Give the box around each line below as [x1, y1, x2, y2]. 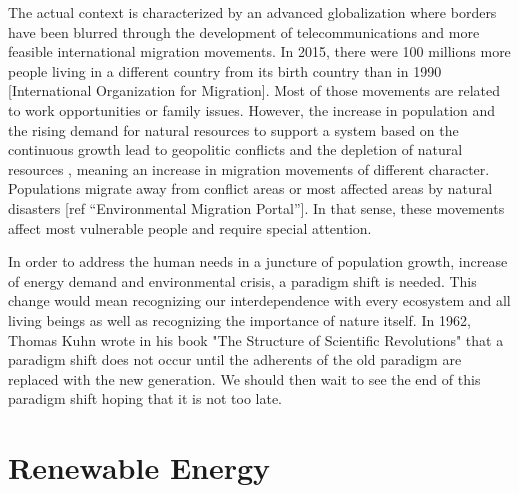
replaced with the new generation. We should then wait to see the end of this [8, 368, 481, 389]
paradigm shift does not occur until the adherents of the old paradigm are [8, 349, 462, 370]
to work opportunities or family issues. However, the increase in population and [8, 99, 496, 120]
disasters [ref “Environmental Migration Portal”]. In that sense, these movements [8, 197, 505, 218]
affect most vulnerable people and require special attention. [8, 217, 372, 238]
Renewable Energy [8, 447, 271, 488]
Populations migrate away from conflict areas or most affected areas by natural [8, 178, 493, 199]
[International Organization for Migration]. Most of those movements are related [8, 80, 501, 101]
